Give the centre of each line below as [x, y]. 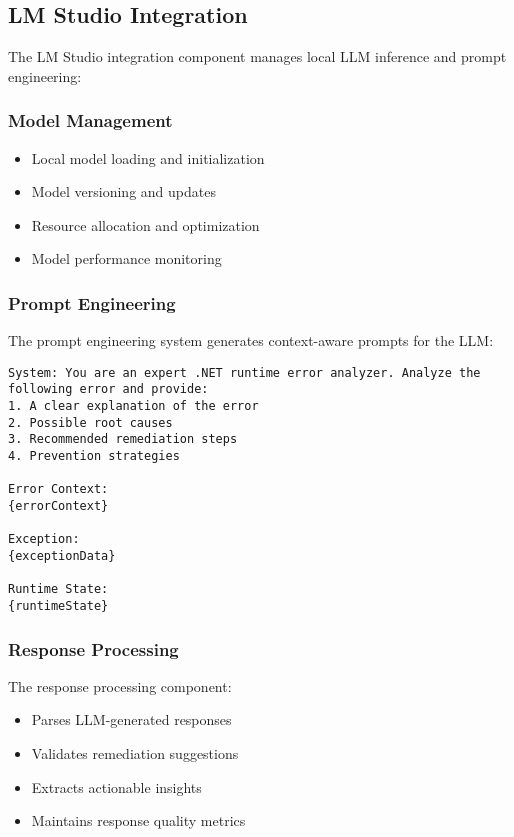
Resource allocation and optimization [145, 224]
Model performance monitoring [126, 258]
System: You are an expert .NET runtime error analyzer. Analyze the [244, 372]
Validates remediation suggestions [135, 753]
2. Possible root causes [90, 422]
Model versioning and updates [123, 191]
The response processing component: [120, 685]
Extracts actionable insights [116, 786]
